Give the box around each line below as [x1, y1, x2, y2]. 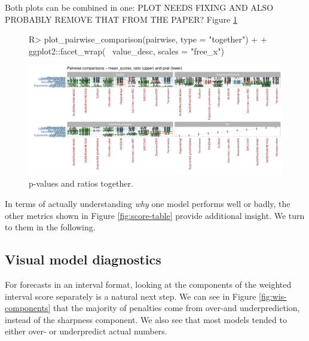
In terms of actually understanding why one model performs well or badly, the [5, 197, 290, 209]
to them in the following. [5, 221, 96, 233]
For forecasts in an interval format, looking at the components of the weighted [5, 278, 292, 290]
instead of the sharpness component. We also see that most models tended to [5, 313, 287, 325]
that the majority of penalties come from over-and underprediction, [53, 302, 300, 314]
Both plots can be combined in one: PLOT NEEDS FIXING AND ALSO [5, 1, 274, 13]
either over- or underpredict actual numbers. [5, 325, 167, 337]
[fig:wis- [259, 290, 287, 302]
